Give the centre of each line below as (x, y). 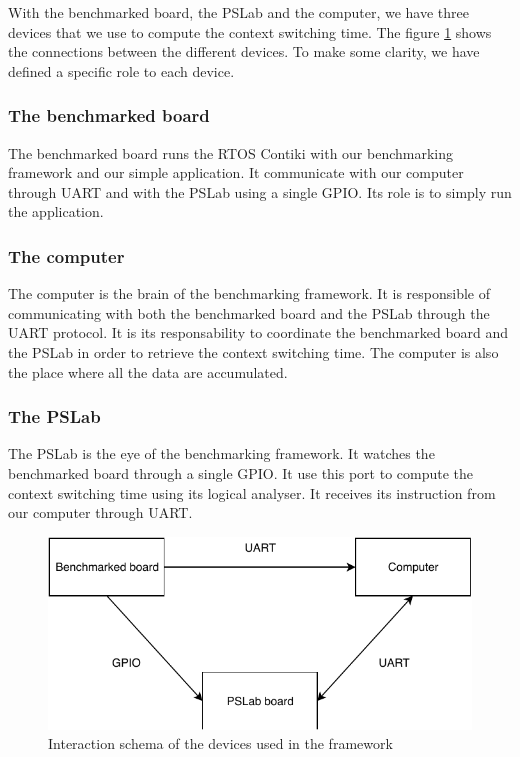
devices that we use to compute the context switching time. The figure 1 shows (250, 31)
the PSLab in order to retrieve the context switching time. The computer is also (253, 351)
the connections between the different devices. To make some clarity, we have (244, 51)
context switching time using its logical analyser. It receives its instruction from (252, 492)
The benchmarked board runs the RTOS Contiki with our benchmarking (231, 152)
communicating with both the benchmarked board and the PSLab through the (249, 312)
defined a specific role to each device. (121, 70)
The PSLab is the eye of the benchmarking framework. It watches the (221, 453)
